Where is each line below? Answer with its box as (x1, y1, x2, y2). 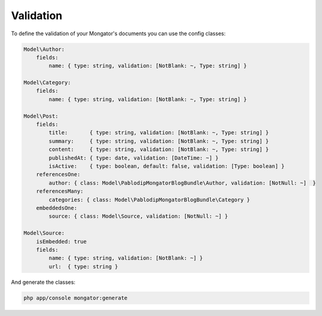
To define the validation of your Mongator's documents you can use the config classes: (11, 30, 226, 37)
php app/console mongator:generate (23, 294, 128, 301)
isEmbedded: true (36, 238, 87, 245)
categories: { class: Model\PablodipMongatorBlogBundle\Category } (48, 196, 250, 203)
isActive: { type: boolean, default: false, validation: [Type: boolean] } (48, 163, 285, 170)
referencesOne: (36, 171, 80, 178)
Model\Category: (23, 79, 72, 86)
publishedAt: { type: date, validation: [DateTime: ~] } (48, 154, 219, 161)
